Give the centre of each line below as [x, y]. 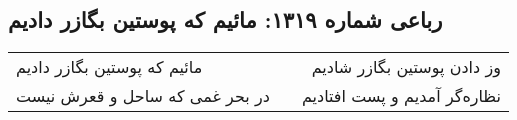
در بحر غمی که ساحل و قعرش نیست [143, 96]
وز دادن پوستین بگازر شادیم [406, 67]
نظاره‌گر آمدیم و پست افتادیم [401, 96]
